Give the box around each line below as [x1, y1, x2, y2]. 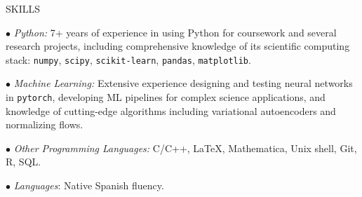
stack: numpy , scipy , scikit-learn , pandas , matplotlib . [6, 52, 251, 67]
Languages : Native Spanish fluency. [13, 178, 164, 193]
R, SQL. [6, 154, 41, 169]
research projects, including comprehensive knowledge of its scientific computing [6, 39, 350, 53]
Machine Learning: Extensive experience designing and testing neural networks [13, 76, 353, 90]
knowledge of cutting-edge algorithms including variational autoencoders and [6, 103, 336, 118]
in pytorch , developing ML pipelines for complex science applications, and [6, 90, 326, 104]
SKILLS [6, 1, 41, 15]
